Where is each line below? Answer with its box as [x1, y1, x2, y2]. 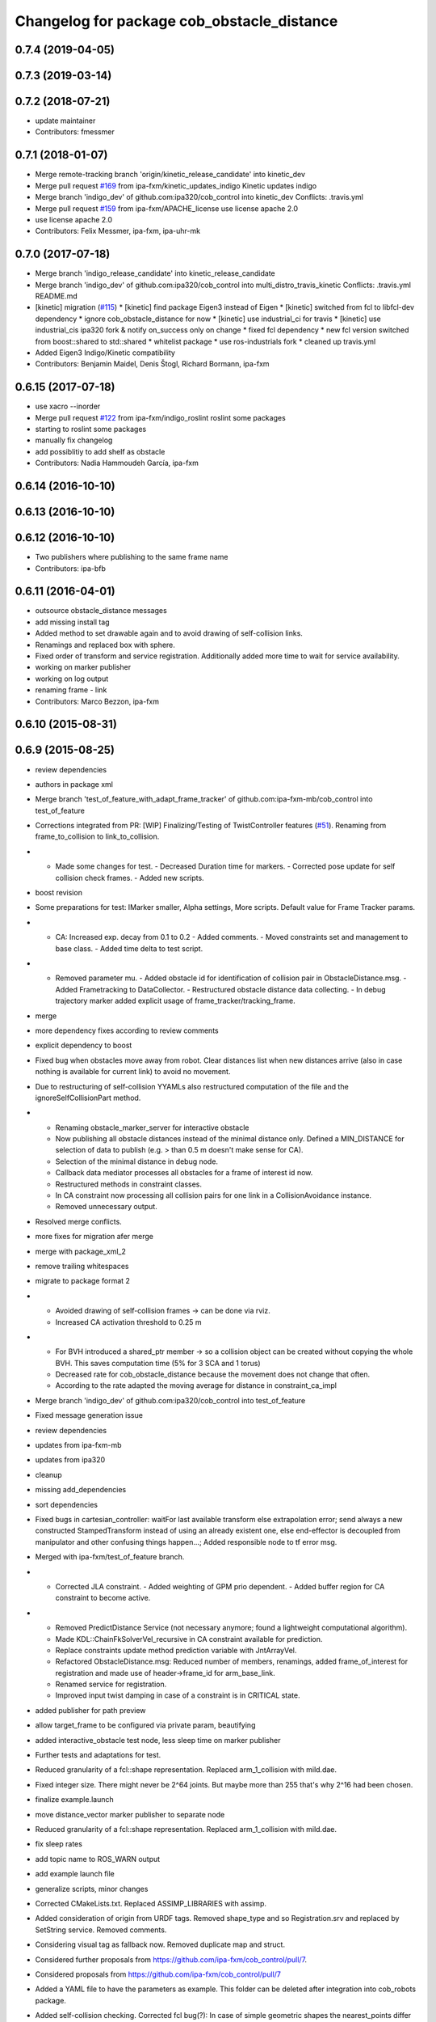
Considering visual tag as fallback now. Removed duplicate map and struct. [35, 1940, 286, 1949]
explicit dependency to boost [35, 1040, 132, 1051]
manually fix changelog [35, 435, 113, 445]
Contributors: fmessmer [35, 127, 115, 137]
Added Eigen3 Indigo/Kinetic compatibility [35, 348, 175, 357]
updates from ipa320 [35, 1455, 106, 1465]
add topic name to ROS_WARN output [35, 1854, 161, 1863]
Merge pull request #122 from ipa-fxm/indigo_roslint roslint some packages [35, 412, 286, 422]
